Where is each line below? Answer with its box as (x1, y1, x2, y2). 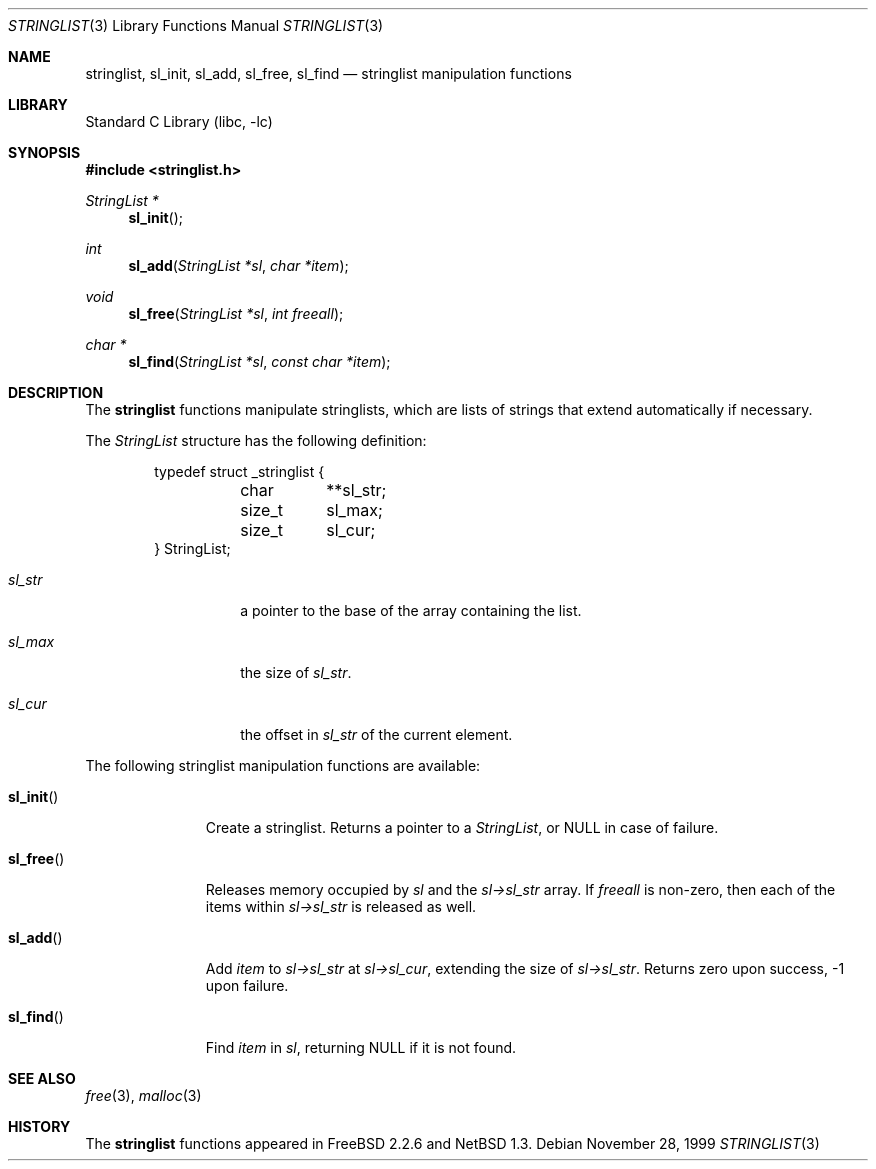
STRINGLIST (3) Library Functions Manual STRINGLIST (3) (8, 17, 384, 34)
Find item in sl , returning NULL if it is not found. (205, 1039, 517, 1056)
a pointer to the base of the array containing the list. (240, 602, 582, 619)
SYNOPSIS (8, 144, 81, 161)
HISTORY (8, 1118, 71, 1135)
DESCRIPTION (8, 384, 104, 401)
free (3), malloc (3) (85, 1087, 202, 1104)
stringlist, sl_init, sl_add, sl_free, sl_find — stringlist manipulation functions (85, 65, 572, 82)
